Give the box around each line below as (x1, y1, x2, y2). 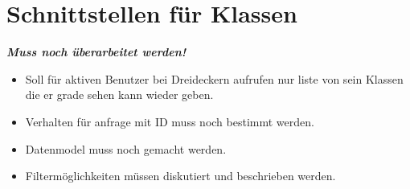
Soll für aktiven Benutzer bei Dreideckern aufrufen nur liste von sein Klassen (25, 70, 404, 87)
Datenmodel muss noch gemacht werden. (25, 140, 227, 157)
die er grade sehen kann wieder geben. (25, 86, 214, 103)
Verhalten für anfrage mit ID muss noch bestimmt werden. (25, 113, 314, 129)
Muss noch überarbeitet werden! (6, 43, 187, 60)
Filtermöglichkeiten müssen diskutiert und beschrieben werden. (25, 167, 336, 184)
